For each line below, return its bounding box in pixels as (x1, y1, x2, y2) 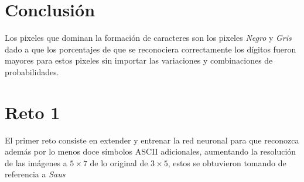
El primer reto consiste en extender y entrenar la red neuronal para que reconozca (5, 134, 299, 146)
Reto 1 (5, 100, 60, 124)
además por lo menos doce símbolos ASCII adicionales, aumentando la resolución (5, 145, 296, 157)
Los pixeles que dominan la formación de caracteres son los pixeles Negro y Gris (5, 32, 292, 44)
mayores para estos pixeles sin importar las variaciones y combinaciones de (5, 54, 273, 66)
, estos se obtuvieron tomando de (168, 156, 286, 169)
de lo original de (90, 156, 148, 169)
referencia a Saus (5, 168, 66, 180)
